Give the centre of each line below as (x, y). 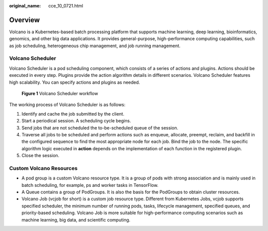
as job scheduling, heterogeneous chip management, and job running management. (95, 46)
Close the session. (40, 156)
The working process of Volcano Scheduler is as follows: (67, 105)
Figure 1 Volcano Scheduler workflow (60, 93)
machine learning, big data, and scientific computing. (76, 220)
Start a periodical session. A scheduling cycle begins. (76, 121)
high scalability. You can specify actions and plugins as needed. (75, 82)
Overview (25, 20)
